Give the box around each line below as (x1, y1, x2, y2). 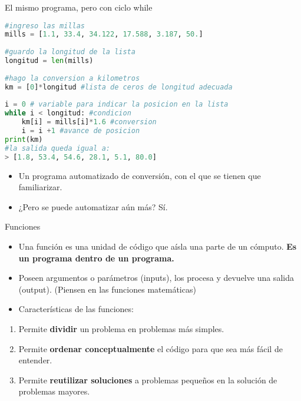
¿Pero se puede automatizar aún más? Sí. (18, 200, 168, 213)
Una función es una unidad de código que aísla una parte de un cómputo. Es (18, 240, 297, 252)
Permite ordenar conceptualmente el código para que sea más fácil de (18, 342, 283, 354)
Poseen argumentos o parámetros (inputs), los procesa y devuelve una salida (18, 271, 294, 284)
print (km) (5, 135, 43, 144)
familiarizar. (18, 181, 62, 193)
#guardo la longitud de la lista (5, 48, 135, 57)
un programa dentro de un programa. (18, 251, 174, 264)
